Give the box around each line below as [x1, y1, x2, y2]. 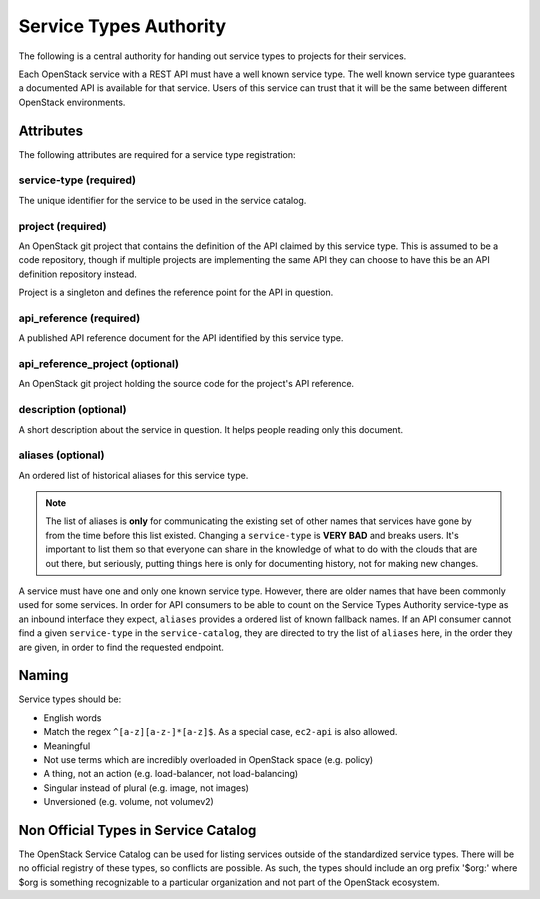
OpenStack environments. [18, 96, 126, 108]
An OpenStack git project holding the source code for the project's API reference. [18, 378, 355, 390]
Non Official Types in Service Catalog [18, 822, 257, 839]
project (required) [18, 219, 107, 233]
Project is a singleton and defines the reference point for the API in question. [18, 286, 334, 299]
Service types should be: [18, 693, 122, 705]
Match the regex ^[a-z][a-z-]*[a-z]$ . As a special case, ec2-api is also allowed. [43, 726, 398, 738]
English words [43, 711, 102, 724]
